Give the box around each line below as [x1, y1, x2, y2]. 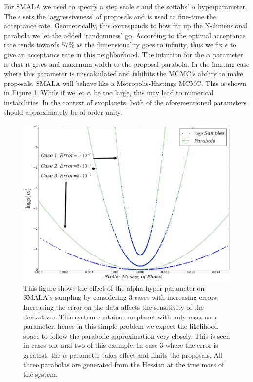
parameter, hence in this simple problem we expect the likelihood [23, 321, 218, 331]
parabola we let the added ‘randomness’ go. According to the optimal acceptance [4, 30, 246, 40]
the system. [23, 369, 58, 379]
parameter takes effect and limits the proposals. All [69, 349, 223, 360]
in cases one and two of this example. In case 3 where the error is [23, 340, 218, 350]
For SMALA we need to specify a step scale [4, 1, 135, 11]
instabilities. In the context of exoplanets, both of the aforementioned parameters [4, 97, 247, 107]
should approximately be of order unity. [4, 106, 122, 117]
